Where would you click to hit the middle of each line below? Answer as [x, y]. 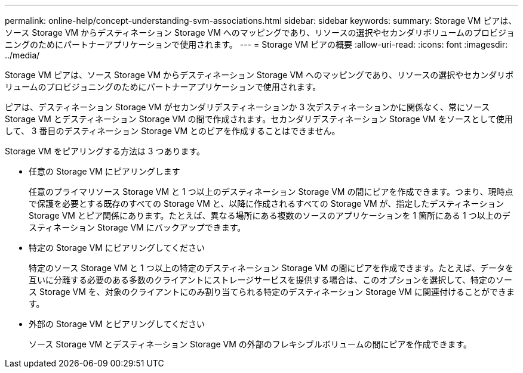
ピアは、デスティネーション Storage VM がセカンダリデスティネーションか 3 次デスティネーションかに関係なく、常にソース [247, 107]
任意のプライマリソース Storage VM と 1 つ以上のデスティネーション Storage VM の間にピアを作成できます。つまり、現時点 [271, 192]
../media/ [22, 55]
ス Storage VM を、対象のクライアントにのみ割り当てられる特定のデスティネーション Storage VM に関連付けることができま [272, 292]
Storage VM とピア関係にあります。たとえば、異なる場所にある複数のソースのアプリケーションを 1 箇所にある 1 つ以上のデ [270, 215]
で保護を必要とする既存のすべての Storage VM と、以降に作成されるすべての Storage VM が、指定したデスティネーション [267, 203]
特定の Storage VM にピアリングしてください [117, 248]
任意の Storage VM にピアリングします [104, 171]
